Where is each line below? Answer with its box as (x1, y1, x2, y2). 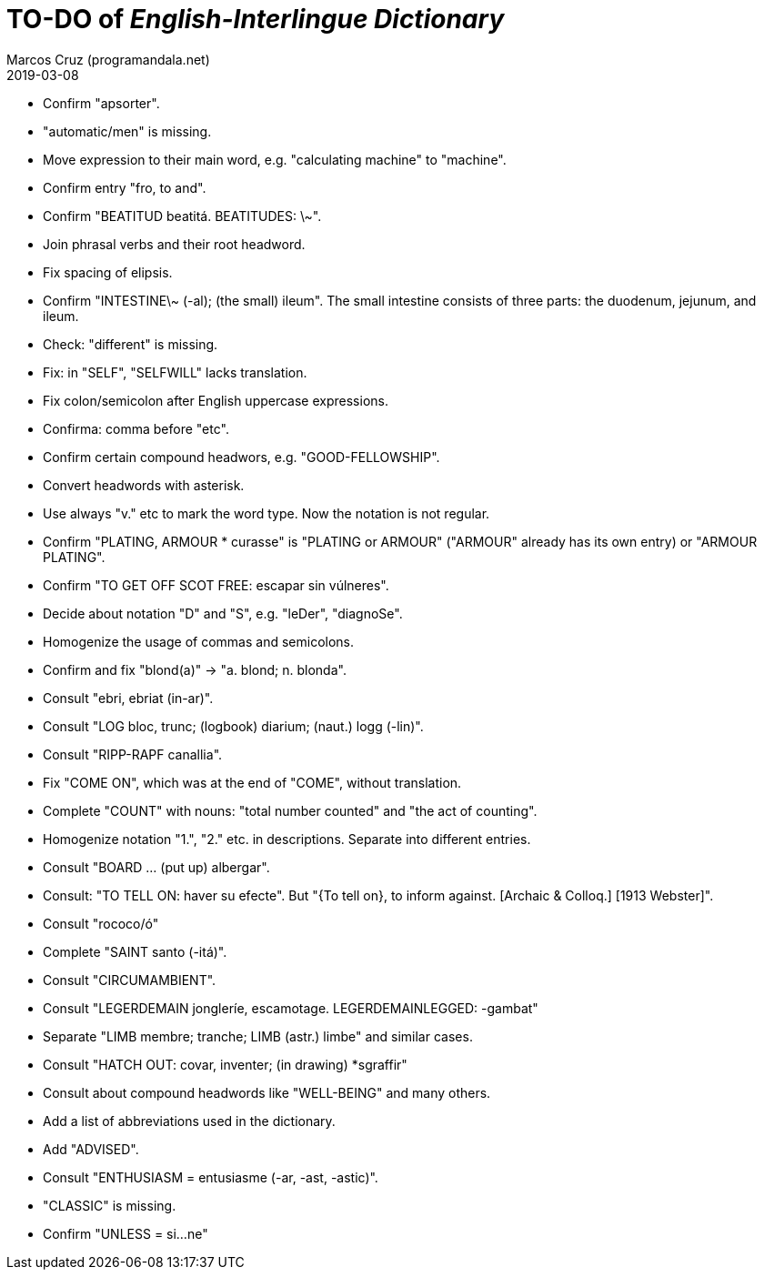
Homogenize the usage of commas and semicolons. (43, 633, 355, 649)
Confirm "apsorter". (43, 95, 160, 111)
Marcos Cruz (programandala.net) (6, 51, 210, 67)
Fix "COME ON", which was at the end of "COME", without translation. (43, 774, 462, 790)
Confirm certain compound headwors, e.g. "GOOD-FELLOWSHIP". (43, 448, 440, 465)
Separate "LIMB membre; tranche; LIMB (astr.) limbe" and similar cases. (43, 1028, 473, 1044)
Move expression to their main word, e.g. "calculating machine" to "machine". (43, 151, 507, 167)
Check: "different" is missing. (43, 336, 218, 352)
